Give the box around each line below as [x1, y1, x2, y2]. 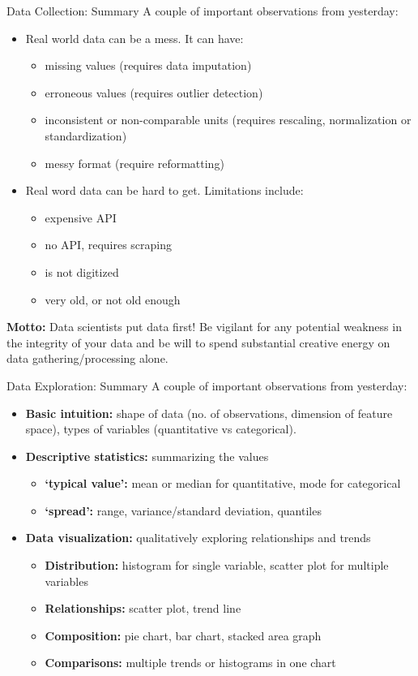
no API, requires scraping [45, 236, 173, 253]
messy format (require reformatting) [45, 154, 224, 171]
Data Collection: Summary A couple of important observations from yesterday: [6, 2, 399, 19]
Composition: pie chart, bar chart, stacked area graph [45, 626, 322, 644]
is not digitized [45, 263, 119, 280]
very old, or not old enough [45, 291, 181, 308]
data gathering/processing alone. [6, 350, 168, 367]
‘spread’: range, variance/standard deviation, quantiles [45, 502, 322, 519]
